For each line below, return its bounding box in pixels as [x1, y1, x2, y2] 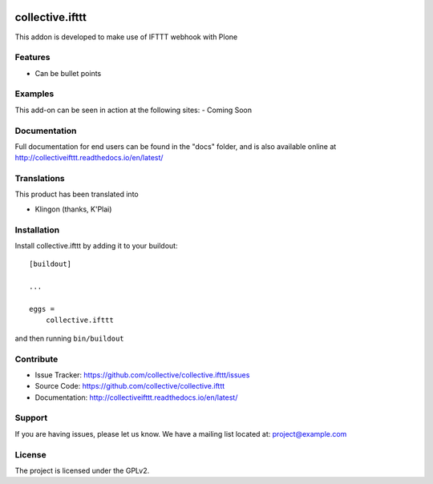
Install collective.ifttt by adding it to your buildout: [14, 241, 178, 250]
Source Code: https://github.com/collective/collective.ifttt [34, 381, 225, 391]
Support [14, 413, 48, 424]
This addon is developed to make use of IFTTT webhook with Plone [14, 32, 238, 42]
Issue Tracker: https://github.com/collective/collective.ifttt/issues [34, 369, 250, 380]
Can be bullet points [34, 68, 102, 78]
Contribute [14, 353, 59, 365]
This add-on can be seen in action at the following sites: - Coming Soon [14, 105, 253, 115]
